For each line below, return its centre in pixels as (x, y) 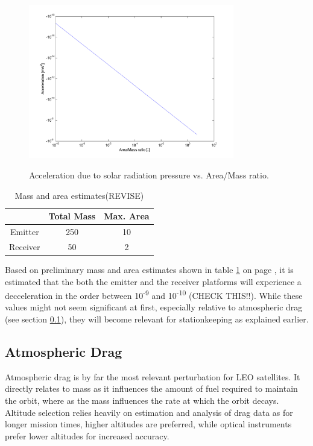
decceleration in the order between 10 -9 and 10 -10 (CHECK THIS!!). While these (154, 294)
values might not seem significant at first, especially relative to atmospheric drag (154, 307)
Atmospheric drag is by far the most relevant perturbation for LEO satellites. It (153, 376)
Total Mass (72, 216)
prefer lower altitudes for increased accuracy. (87, 435)
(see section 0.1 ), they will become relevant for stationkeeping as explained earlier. (157, 319)
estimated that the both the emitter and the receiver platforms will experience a (153, 281)
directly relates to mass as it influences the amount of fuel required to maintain (151, 388)
